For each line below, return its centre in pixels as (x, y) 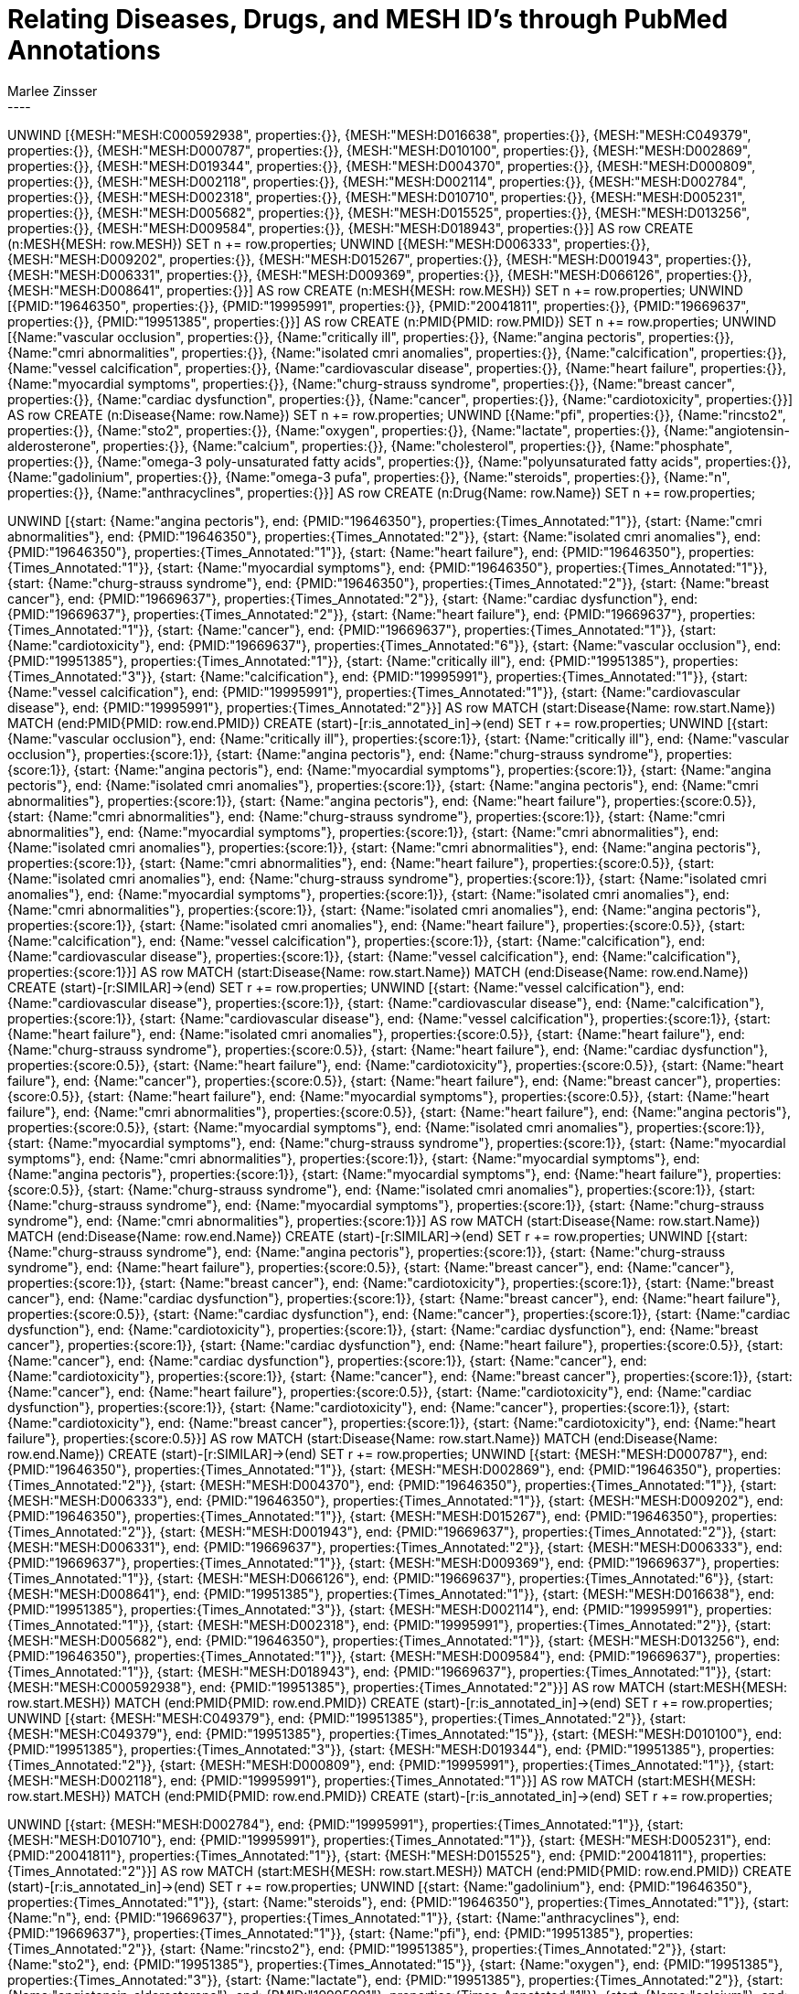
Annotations (84, 50)
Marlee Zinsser (53, 91)
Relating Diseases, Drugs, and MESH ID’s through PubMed (368, 19)
